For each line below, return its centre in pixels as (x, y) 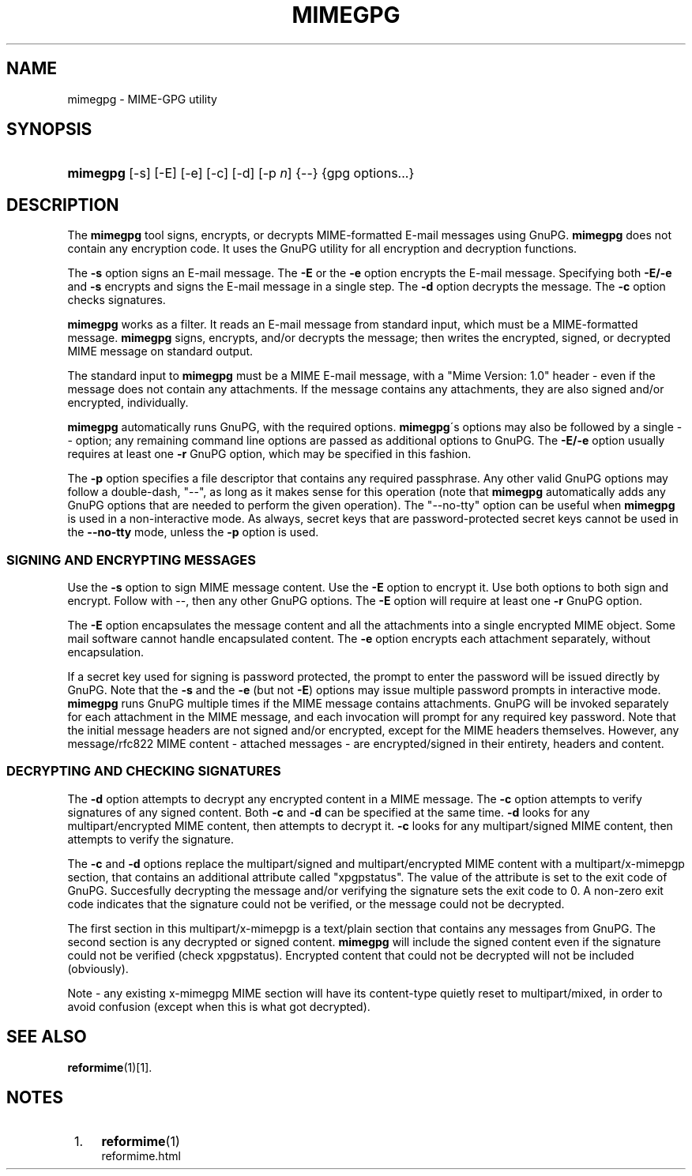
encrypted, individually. (128, 403)
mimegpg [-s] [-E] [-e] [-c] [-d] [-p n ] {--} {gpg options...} (241, 173)
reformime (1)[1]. (110, 1067)
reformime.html (141, 1156)
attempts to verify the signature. (150, 839)
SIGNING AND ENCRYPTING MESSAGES (131, 560)
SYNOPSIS (49, 130)
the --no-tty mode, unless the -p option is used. (193, 532)
